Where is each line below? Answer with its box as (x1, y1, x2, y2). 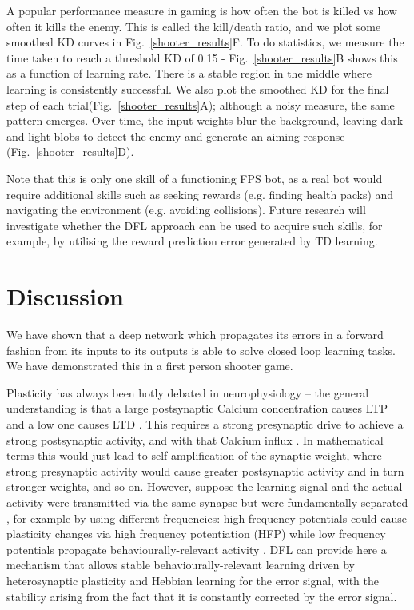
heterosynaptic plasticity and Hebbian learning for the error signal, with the (6, 572, 380, 588)
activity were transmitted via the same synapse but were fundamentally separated (6, 493, 408, 510)
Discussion (6, 280, 124, 313)
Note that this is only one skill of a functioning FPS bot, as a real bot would (6, 169, 383, 186)
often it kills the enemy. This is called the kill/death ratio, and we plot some (6, 18, 381, 34)
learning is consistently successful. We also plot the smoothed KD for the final (6, 80, 389, 97)
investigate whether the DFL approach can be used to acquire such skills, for (6, 217, 383, 233)
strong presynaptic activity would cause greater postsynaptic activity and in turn (6, 462, 404, 479)
